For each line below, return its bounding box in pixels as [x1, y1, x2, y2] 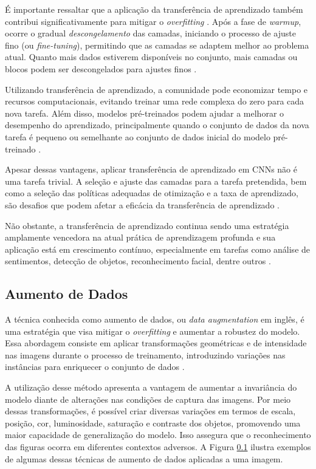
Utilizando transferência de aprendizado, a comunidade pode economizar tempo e [5, 83, 308, 95]
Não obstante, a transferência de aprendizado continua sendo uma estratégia [5, 219, 289, 231]
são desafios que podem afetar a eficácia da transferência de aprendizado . [5, 198, 280, 211]
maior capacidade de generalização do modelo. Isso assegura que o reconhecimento [5, 428, 311, 441]
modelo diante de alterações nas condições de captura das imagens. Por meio [5, 392, 291, 405]
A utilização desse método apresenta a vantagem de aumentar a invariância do [5, 381, 297, 394]
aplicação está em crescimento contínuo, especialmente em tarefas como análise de [5, 242, 311, 255]
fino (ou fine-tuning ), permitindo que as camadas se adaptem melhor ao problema [5, 38, 309, 51]
